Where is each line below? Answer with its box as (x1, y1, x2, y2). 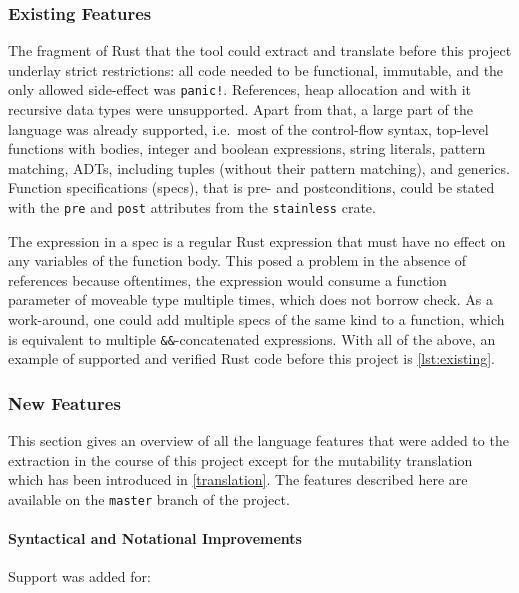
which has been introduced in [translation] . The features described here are (8, 469, 468, 490)
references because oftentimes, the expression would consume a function (8, 269, 447, 290)
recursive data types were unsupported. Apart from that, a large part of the (8, 99, 473, 120)
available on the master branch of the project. (8, 488, 290, 509)
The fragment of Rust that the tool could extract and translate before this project (8, 40, 512, 61)
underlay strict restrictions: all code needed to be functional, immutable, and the (8, 59, 504, 80)
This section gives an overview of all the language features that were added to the (8, 430, 509, 451)
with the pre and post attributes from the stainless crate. (8, 197, 376, 218)
